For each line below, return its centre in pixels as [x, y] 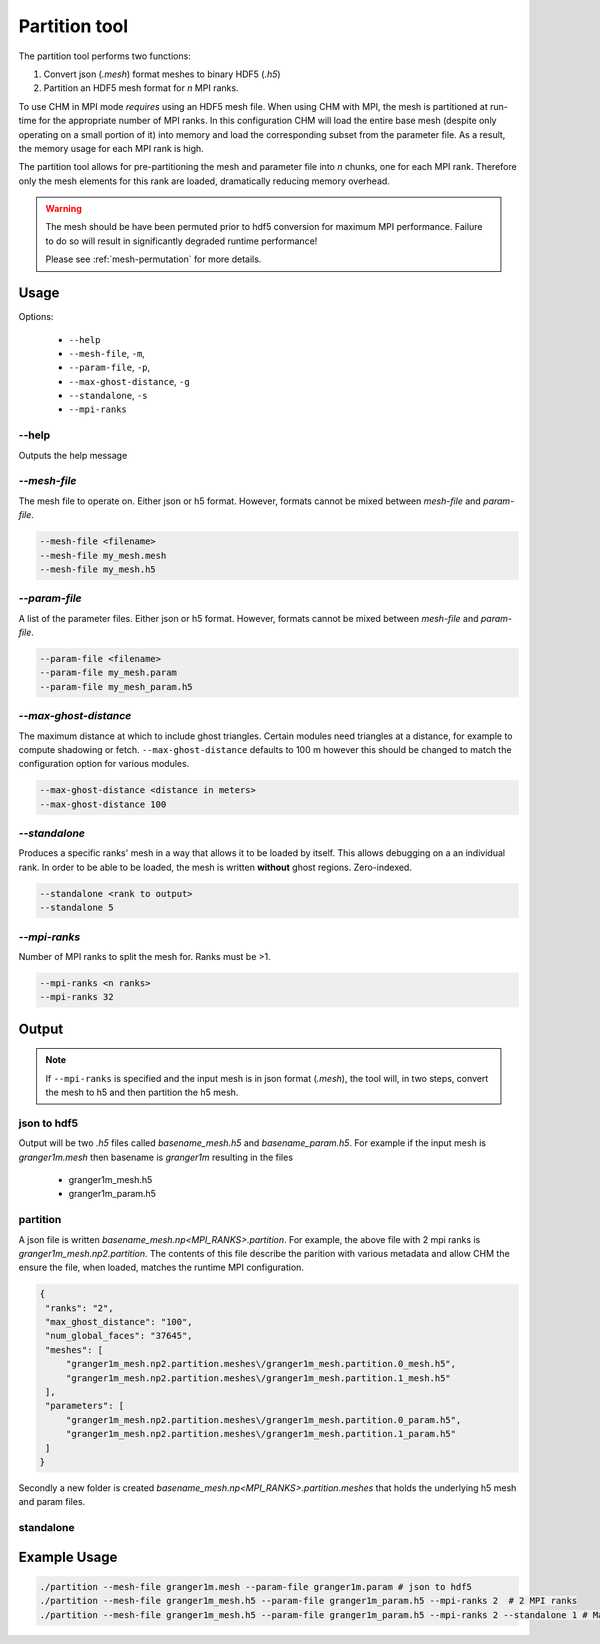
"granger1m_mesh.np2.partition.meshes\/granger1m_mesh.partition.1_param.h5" [261, 1434]
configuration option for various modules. [104, 764]
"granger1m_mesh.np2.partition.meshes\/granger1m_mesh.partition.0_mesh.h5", [261, 1364]
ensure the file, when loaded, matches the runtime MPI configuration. [161, 1267]
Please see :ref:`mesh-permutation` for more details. [153, 259]
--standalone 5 [76, 908]
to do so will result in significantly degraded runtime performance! [181, 241]
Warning [63, 209]
